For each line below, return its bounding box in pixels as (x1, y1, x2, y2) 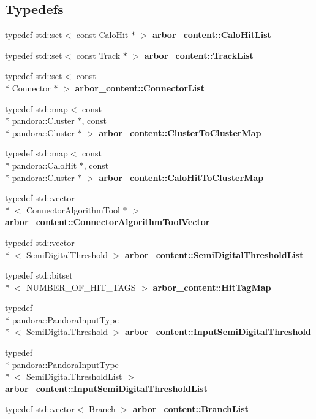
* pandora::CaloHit (5, 158, 77, 171)
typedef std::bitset (5, 269, 73, 282)
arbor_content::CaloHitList (152, 28, 271, 41)
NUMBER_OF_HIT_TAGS (26, 280, 136, 293)
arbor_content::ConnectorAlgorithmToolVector (5, 215, 210, 228)
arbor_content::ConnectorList (75, 81, 205, 94)
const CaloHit (76, 28, 129, 41)
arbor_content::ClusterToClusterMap (99, 126, 261, 139)
